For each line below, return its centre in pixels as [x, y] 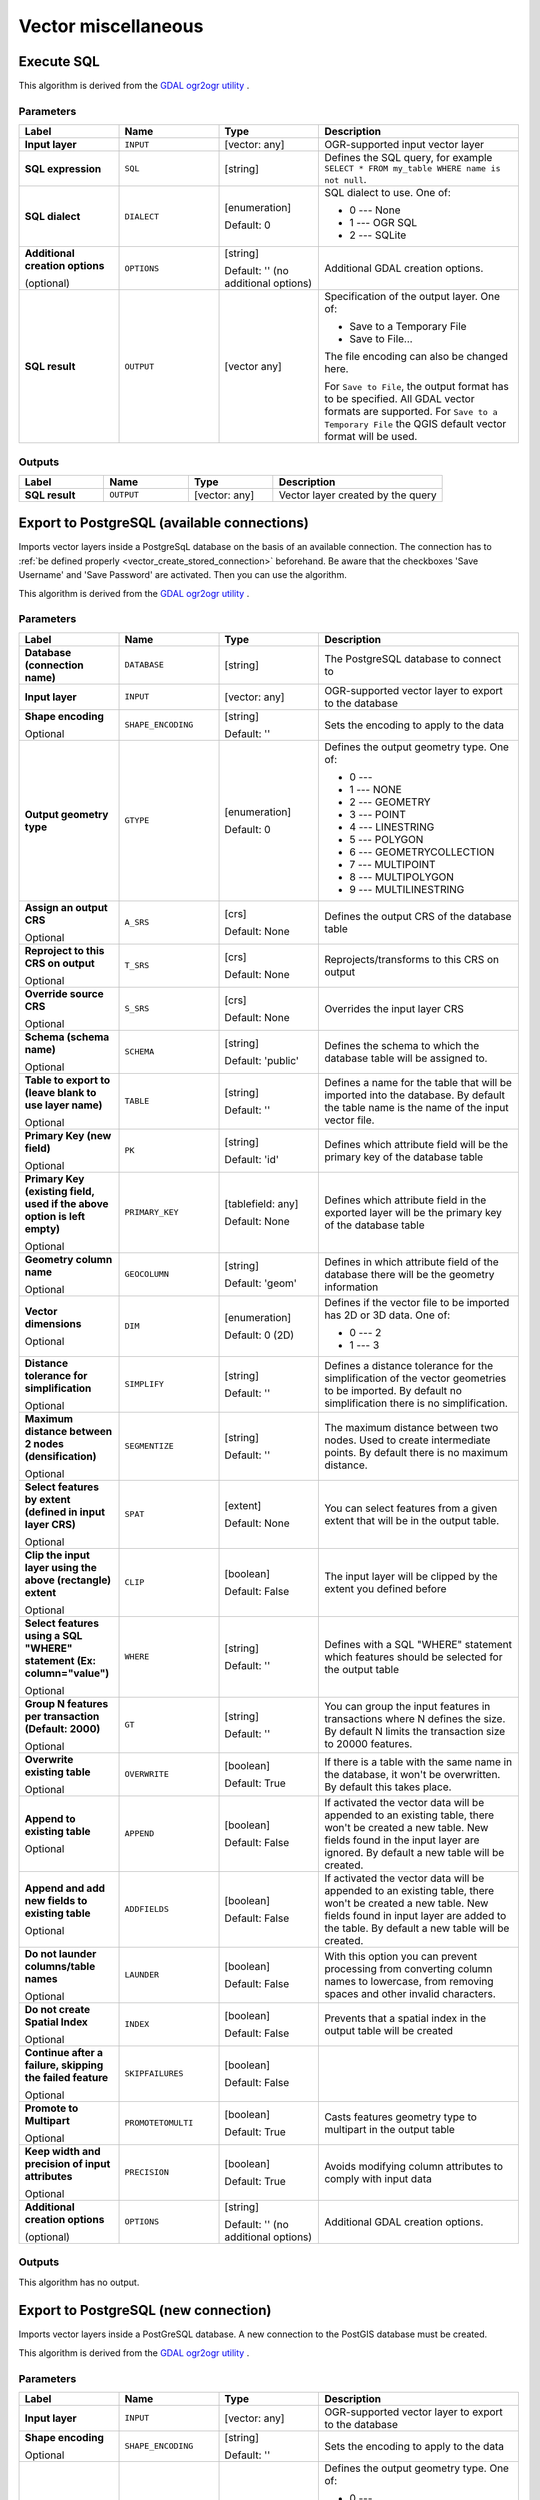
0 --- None [375, 210]
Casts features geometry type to [400, 2117]
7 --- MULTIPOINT [392, 864]
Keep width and [62, 2151]
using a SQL [53, 1635]
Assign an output [66, 907]
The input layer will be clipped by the [411, 1576]
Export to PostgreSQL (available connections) [163, 523]
